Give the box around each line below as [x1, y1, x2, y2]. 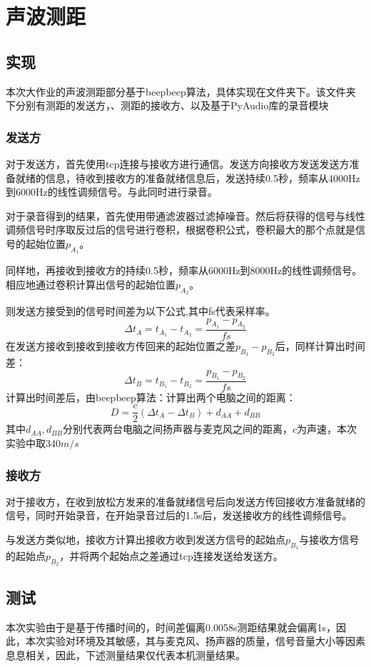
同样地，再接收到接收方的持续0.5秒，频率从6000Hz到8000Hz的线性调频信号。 [6, 263, 362, 278]
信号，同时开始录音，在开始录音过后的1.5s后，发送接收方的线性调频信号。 [6, 508, 352, 523]
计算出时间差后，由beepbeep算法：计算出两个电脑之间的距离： [6, 389, 296, 404]
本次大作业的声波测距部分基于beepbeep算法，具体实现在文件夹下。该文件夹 [6, 84, 356, 99]
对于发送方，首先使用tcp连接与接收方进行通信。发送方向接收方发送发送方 [6, 156, 350, 171]
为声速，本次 [297, 421, 357, 436]
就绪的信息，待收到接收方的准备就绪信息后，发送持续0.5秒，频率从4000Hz [15, 170, 360, 185]
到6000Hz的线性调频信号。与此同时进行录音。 [6, 184, 218, 199]
